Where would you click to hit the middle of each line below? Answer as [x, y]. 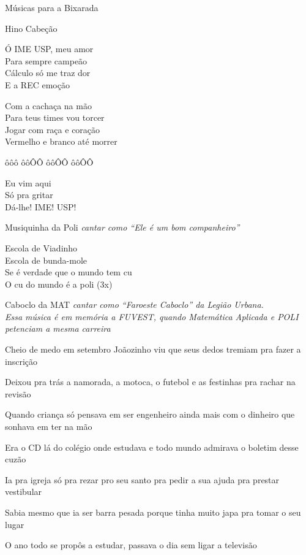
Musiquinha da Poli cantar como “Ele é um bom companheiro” [122, 227]
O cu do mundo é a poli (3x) [59, 284]
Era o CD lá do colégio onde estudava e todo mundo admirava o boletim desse [152, 447]
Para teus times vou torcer [55, 117]
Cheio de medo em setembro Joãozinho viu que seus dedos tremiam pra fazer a [153, 349]
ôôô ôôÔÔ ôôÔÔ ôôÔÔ [49, 162]
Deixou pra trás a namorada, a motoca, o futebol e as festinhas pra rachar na [150, 382]
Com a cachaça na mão [48, 105]
